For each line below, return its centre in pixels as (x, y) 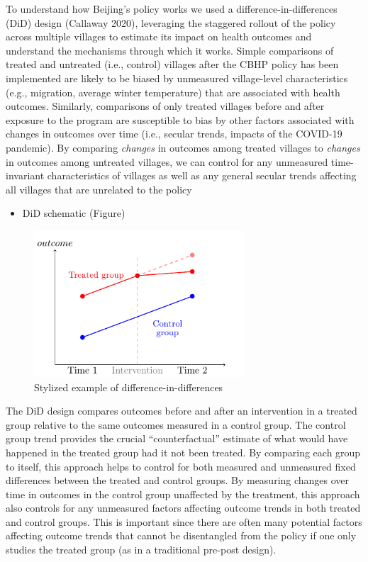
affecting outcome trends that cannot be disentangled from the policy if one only (181, 535)
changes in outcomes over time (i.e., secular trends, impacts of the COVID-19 (174, 134)
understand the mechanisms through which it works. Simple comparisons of (170, 50)
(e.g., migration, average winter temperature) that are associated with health (173, 92)
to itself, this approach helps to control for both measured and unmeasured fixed (181, 466)
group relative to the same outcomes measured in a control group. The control (176, 424)
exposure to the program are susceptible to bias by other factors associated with (180, 119)
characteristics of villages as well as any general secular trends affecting (202, 175)
